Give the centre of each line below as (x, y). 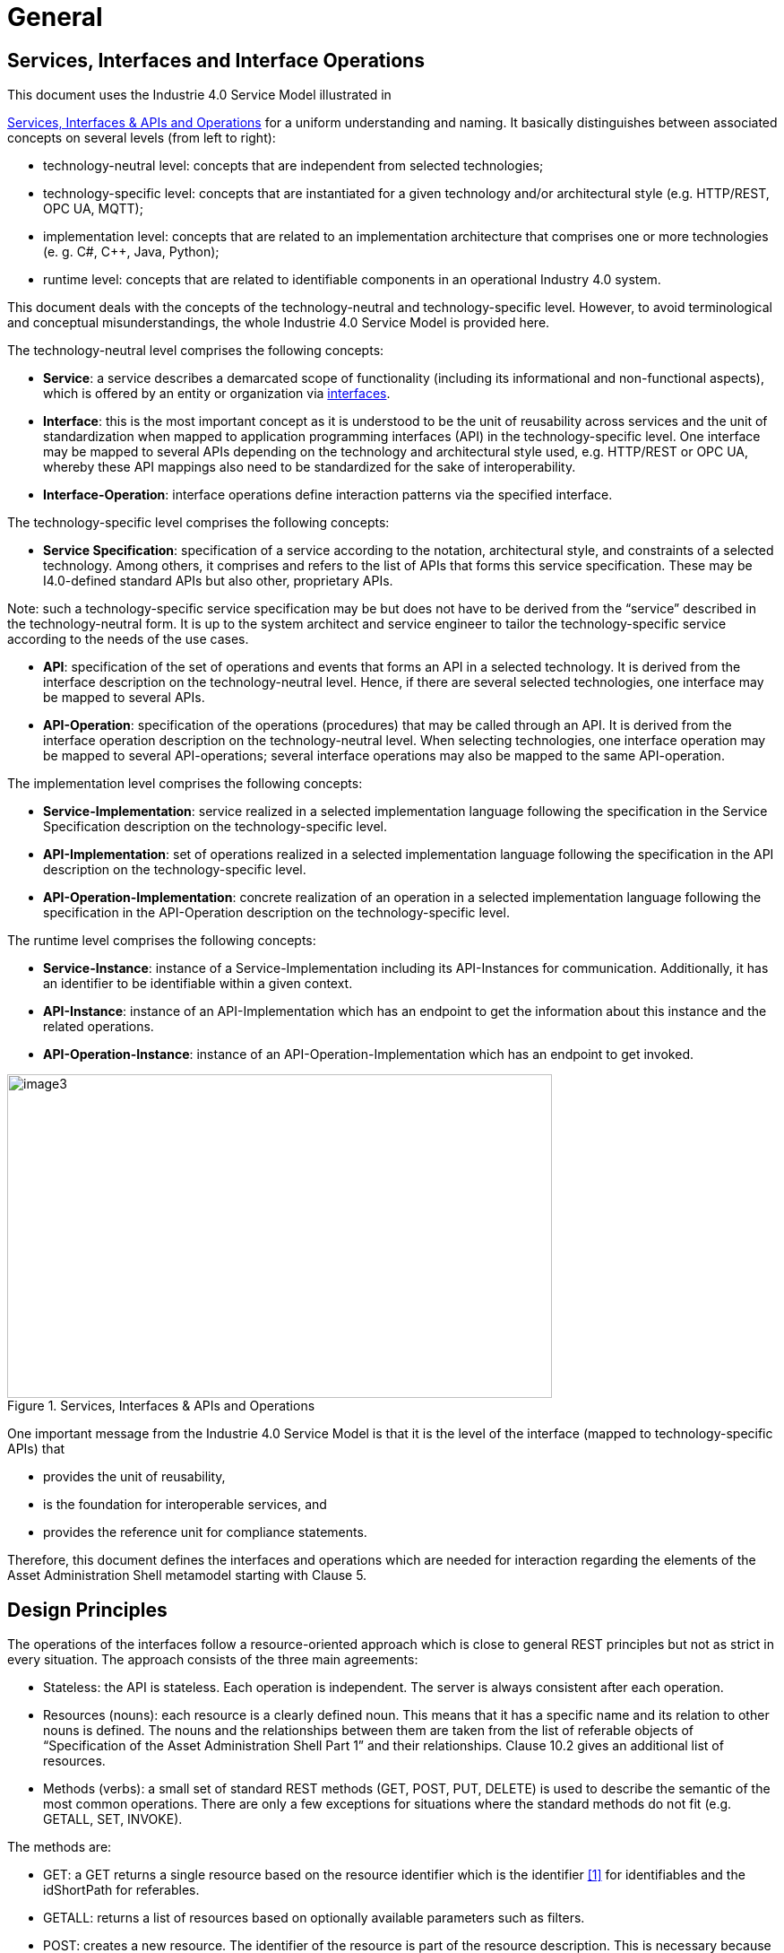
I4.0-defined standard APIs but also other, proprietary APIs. (218, 581)
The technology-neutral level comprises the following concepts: (196, 351)
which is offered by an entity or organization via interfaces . (217, 394)
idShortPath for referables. (121, 1890)
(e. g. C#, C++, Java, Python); (131, 252)
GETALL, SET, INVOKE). (113, 1819)
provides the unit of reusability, (134, 1477)
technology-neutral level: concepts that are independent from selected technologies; (293, 166)
